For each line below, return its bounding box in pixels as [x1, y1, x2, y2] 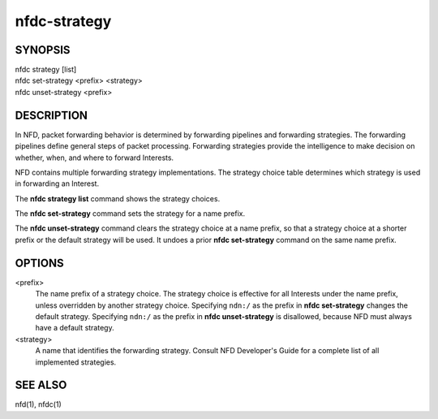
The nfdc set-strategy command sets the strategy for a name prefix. [15, 209, 246, 218]
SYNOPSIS [15, 43, 71, 57]
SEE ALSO [15, 378, 67, 392]
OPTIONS [15, 256, 64, 270]
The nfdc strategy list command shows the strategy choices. [15, 193, 221, 203]
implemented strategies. [35, 357, 117, 367]
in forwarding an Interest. [15, 179, 100, 188]
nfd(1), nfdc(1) [15, 400, 62, 409]
